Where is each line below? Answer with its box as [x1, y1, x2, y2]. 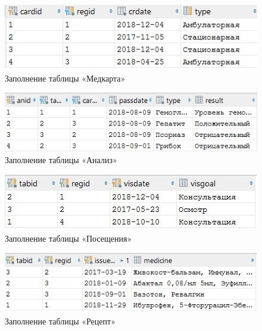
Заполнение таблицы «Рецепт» [5, 314, 116, 327]
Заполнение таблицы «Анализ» [5, 154, 117, 166]
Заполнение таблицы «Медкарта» [5, 71, 126, 84]
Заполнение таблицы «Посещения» [5, 232, 132, 245]
